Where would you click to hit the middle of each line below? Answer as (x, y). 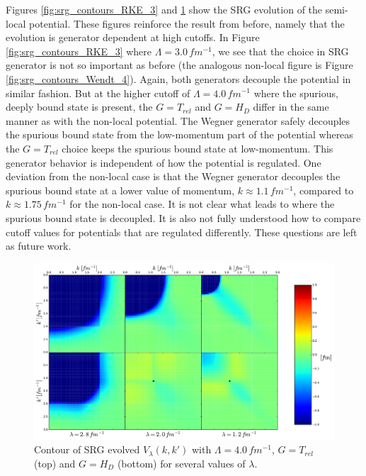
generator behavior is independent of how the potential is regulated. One (164, 162)
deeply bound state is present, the (79, 107)
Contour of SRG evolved (87, 449)
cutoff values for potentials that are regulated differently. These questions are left (182, 232)
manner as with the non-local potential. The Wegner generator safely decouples (178, 120)
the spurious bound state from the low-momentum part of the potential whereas (179, 134)
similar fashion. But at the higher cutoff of (98, 93)
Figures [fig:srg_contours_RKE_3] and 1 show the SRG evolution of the (164, 9)
